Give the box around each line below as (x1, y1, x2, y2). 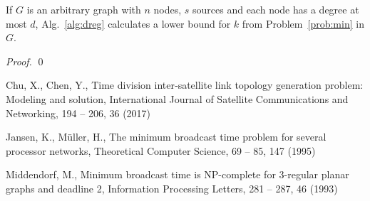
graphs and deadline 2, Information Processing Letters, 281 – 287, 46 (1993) (6, 180, 338, 195)
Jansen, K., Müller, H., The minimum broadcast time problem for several (6, 129, 327, 144)
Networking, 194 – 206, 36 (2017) (6, 105, 151, 120)
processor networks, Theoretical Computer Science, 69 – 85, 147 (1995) (6, 143, 316, 158)
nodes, (153, 2, 182, 16)
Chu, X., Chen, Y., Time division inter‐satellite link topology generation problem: (6, 77, 364, 92)
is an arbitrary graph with (26, 2, 141, 16)
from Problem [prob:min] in (242, 16, 364, 31)
